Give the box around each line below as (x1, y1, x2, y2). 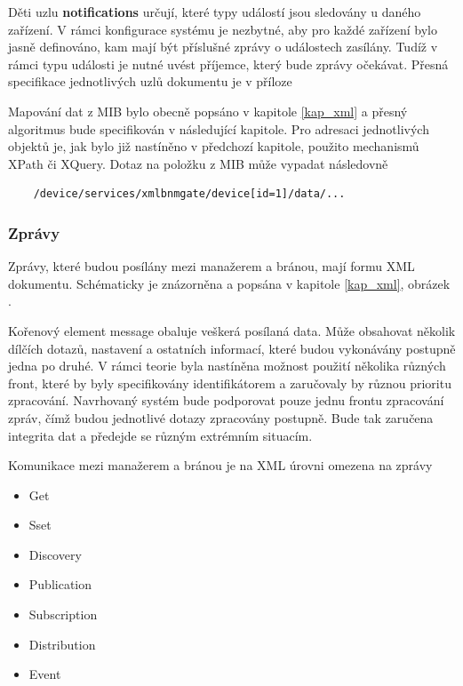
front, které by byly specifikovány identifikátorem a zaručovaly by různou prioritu (8, 373, 451, 392)
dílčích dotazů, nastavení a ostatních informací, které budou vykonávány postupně (8, 339, 456, 357)
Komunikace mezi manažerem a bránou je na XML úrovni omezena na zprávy (8, 456, 433, 475)
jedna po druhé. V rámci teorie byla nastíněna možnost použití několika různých (8, 356, 446, 375)
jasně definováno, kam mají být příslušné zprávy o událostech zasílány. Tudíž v (8, 37, 438, 56)
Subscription (28, 605, 98, 624)
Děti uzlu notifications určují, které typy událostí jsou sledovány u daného (8, 3, 421, 20)
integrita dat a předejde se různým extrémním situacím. (8, 426, 313, 444)
